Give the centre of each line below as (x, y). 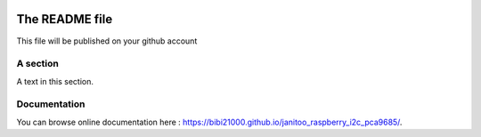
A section (38, 64)
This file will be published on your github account (107, 41)
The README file (65, 19)
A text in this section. (55, 81)
